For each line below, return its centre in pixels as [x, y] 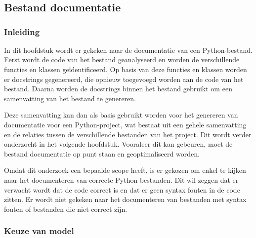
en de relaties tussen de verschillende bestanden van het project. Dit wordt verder [128, 134]
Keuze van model [39, 231]
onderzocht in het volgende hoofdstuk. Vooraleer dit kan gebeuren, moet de [118, 144]
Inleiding [22, 31]
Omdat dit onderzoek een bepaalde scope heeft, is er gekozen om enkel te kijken [125, 170]
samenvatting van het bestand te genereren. [70, 98]
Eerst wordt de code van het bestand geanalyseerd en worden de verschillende [122, 59]
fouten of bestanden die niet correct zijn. [66, 209]
